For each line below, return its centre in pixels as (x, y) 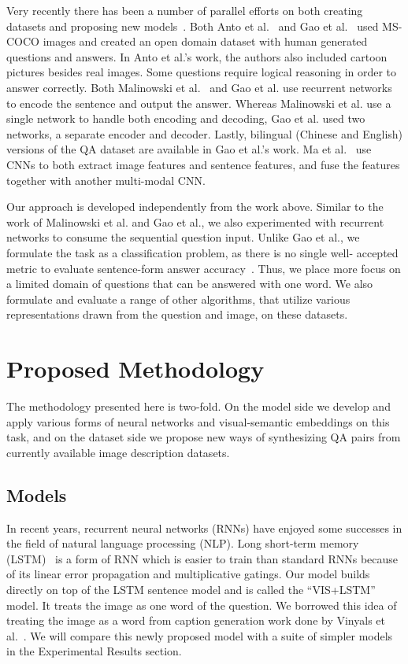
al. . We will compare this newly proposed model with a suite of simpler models (200, 635)
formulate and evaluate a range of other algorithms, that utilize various (178, 299)
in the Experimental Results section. (94, 651)
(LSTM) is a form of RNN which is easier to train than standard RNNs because (202, 558)
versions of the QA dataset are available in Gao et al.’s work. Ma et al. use (189, 149)
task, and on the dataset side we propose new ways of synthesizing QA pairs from (204, 437)
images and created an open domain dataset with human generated (205, 41)
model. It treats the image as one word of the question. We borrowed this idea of (202, 605)
